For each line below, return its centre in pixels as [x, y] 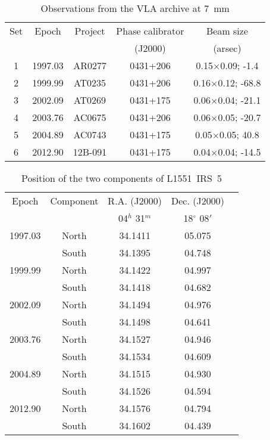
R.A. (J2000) [135, 201]
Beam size [227, 31]
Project [90, 31]
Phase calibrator [150, 31]
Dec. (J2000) [198, 201]
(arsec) [227, 48]
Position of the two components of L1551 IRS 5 [122, 178]
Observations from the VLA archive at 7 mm [135, 8]
